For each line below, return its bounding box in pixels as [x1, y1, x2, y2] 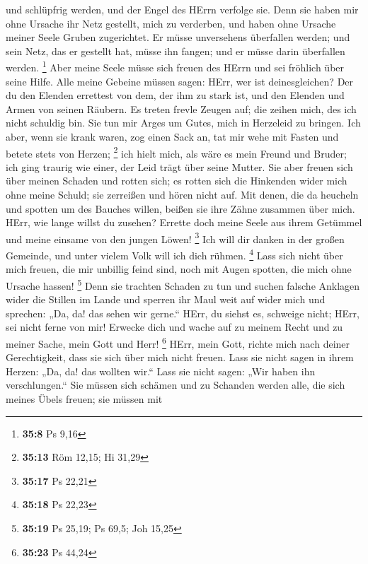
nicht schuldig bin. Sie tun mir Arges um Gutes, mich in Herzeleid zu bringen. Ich [6, 115, 361, 130]
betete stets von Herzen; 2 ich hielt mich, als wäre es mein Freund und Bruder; [6, 143, 347, 160]
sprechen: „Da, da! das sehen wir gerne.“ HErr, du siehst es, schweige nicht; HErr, [6, 305, 360, 320]
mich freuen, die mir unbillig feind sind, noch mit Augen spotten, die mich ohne [6, 262, 352, 276]
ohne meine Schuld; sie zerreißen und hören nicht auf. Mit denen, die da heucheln [6, 187, 359, 202]
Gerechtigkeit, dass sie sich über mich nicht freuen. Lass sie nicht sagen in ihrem [6, 350, 354, 365]
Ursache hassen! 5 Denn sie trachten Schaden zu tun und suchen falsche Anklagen [6, 276, 360, 293]
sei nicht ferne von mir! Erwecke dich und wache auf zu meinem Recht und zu [6, 319, 343, 334]
